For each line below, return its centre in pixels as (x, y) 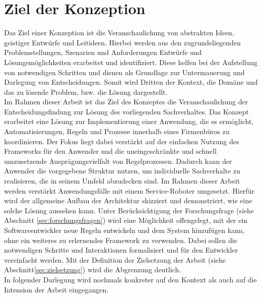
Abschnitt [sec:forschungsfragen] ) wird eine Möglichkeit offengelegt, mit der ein (126, 220)
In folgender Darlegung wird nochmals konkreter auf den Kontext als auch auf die (130, 279)
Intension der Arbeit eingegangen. (56, 289)
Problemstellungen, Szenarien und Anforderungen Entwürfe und (103, 52)
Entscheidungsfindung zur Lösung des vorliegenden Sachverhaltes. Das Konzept (126, 111)
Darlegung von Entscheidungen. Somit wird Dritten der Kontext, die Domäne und (131, 82)
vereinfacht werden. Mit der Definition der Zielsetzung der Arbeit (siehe (115, 259)
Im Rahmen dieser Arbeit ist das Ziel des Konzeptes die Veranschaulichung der (126, 102)
